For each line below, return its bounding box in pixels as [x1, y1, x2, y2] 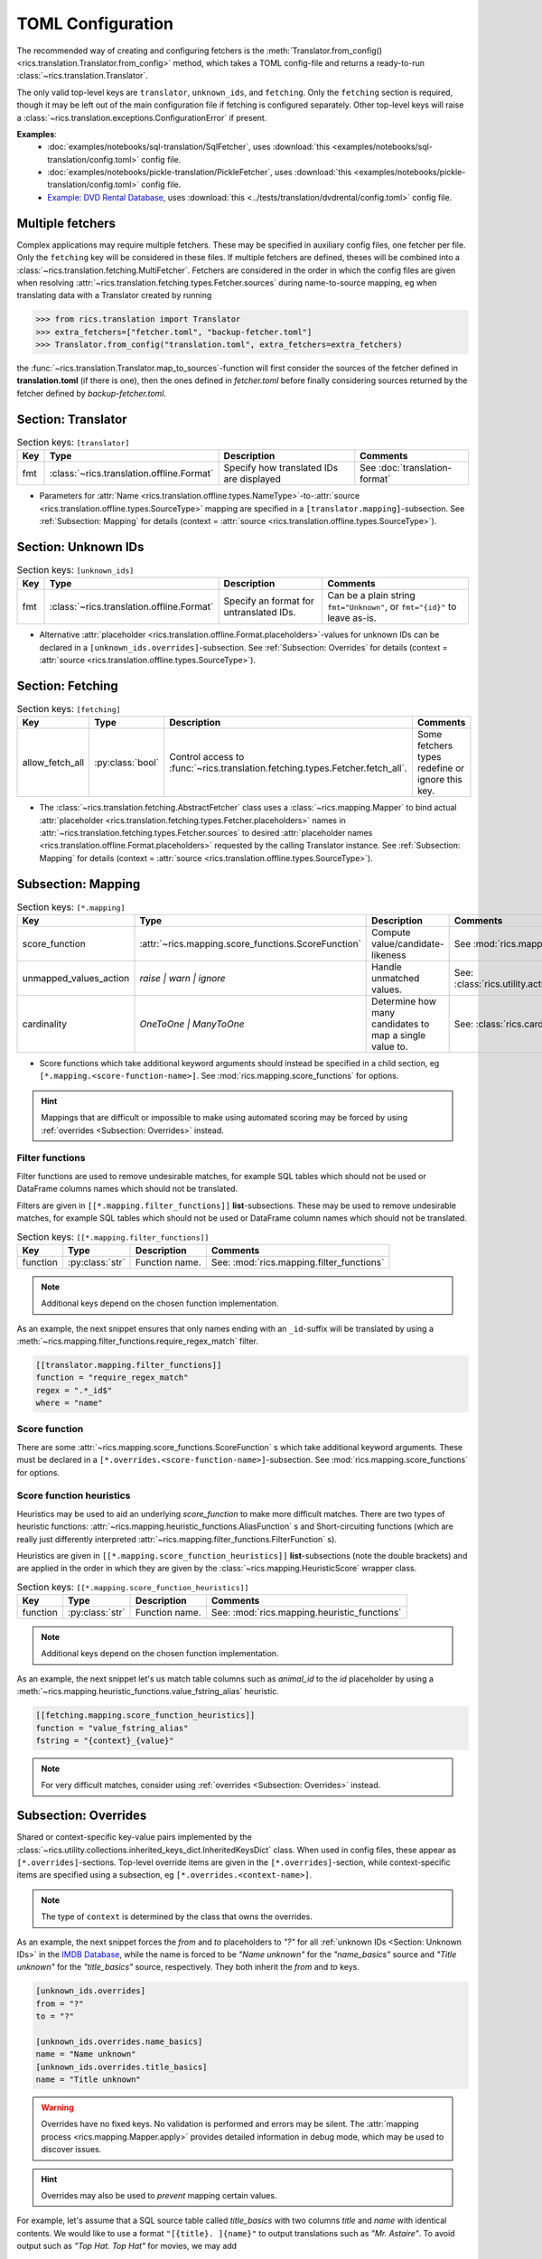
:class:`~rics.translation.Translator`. [16, 70, 148, 81]
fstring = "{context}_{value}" [35, 1735, 175, 1746]
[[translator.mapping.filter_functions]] [35, 1360, 222, 1370]
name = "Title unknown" [35, 2075, 142, 2085]
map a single [371, 1029, 426, 1042]
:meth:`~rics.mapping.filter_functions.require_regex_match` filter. [16, 1336, 259, 1346]
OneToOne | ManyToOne [139, 1017, 245, 1030]
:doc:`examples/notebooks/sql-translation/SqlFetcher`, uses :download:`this [47, 141, 331, 153]
